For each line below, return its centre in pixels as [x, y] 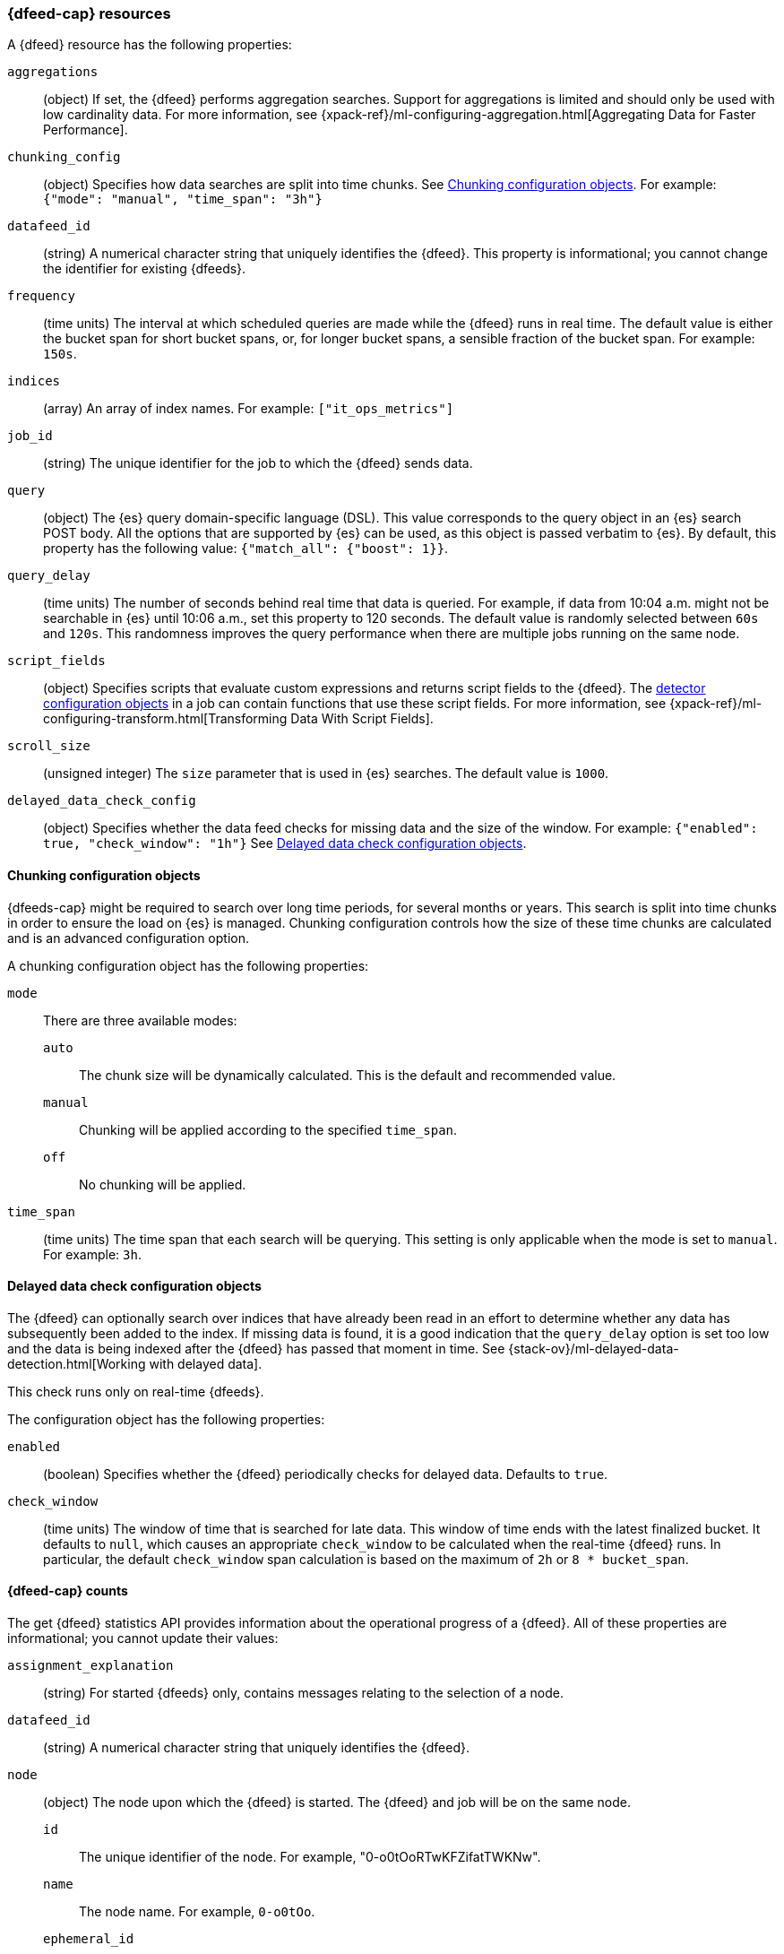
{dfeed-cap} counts [68, 1591]
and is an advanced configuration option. [128, 938]
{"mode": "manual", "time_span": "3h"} [183, 199]
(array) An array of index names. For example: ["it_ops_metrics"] [249, 409]
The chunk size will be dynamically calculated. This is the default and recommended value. [348, 1075]
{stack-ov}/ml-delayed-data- [594, 1348]
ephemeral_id [89, 1939]
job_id [30, 436]
